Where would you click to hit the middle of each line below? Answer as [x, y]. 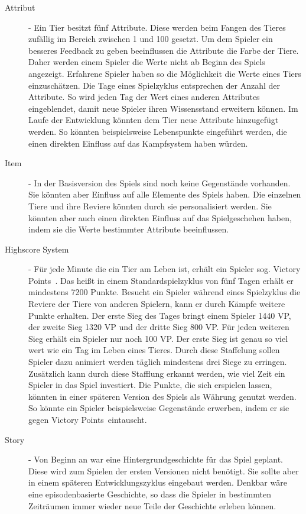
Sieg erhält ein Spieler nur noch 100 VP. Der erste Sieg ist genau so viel [158, 338]
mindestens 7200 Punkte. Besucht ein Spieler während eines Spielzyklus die [165, 292]
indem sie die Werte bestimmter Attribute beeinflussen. [129, 229]
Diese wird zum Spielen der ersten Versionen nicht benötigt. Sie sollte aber [164, 471]
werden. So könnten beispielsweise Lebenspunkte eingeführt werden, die [158, 131]
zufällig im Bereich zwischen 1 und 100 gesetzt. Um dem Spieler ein [151, 39]
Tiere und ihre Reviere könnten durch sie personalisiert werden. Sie [150, 206]
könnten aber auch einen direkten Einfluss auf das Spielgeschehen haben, [160, 217]
